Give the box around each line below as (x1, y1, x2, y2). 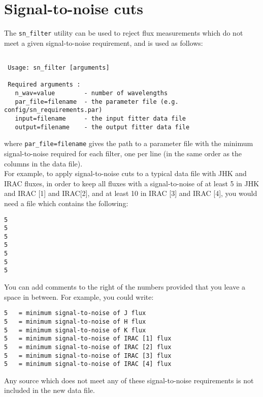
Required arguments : (8, 81, 81, 89)
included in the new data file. (4, 385, 95, 395)
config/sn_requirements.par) (4, 106, 103, 114)
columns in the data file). (4, 158, 83, 168)
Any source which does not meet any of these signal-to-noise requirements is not (4, 375, 254, 385)
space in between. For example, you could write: (4, 291, 154, 302)
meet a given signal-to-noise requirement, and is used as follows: (4, 37, 203, 48)
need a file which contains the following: (4, 197, 128, 208)
